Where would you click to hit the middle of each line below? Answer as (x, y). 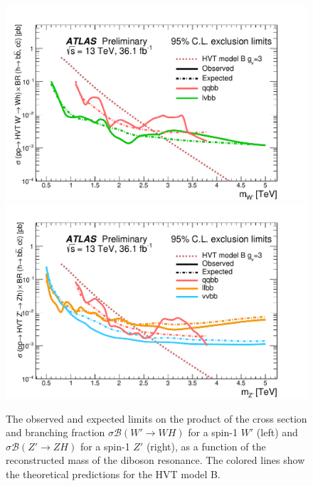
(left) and (277, 432)
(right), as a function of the (206, 446)
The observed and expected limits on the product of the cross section (156, 418)
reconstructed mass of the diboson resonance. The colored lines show (155, 460)
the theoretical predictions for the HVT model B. (113, 474)
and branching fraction (55, 432)
